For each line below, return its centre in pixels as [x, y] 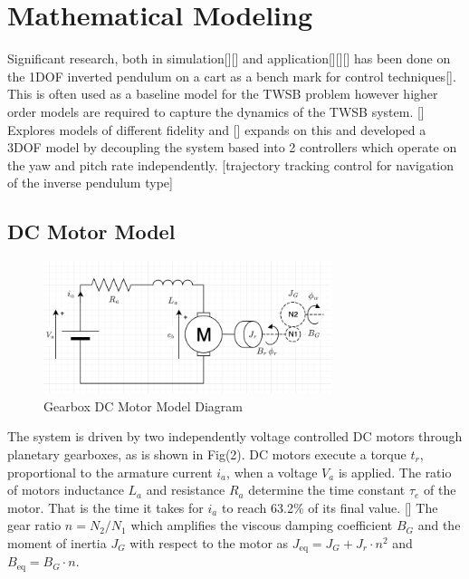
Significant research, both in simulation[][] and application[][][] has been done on [229, 58]
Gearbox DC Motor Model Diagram [143, 405]
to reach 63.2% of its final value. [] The [330, 507]
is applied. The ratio [395, 472]
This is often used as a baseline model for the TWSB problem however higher [223, 94]
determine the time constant [327, 490]
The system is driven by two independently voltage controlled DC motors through [235, 436]
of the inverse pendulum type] [90, 183]
